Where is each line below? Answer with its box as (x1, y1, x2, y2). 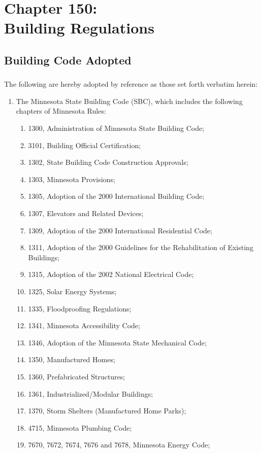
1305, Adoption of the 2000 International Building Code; (28, 191, 205, 201)
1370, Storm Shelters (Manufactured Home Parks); (28, 405, 186, 416)
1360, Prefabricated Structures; (28, 371, 125, 381)
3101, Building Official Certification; (28, 140, 141, 150)
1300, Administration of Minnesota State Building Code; (28, 123, 205, 133)
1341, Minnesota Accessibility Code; (28, 320, 140, 331)
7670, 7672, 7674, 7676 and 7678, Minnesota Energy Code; (28, 439, 210, 450)
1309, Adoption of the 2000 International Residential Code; (28, 225, 212, 235)
